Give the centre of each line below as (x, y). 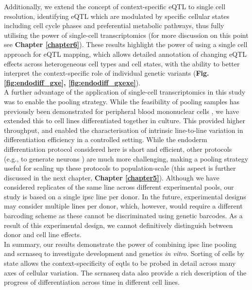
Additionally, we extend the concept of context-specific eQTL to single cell (115, 6)
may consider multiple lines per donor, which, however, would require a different (123, 206)
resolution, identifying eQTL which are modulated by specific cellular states (117, 16)
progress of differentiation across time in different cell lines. (92, 282)
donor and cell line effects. (43, 234)
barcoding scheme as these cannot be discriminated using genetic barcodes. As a (123, 216)
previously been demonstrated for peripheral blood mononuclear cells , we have (122, 111)
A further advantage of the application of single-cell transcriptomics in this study (125, 92)
